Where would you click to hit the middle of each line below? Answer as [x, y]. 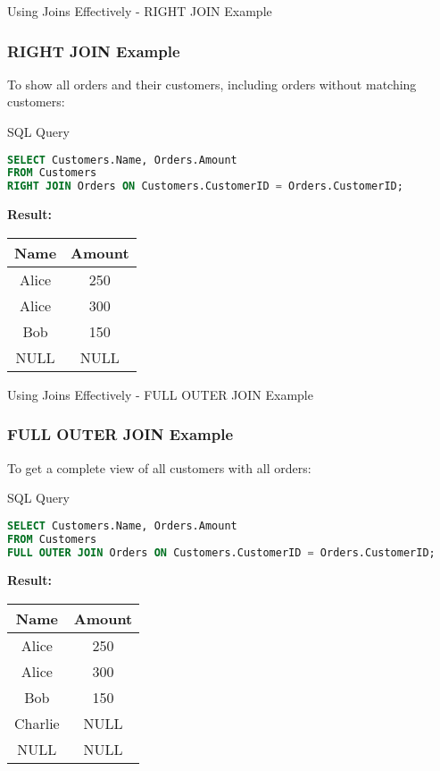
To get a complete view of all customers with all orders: [159, 467]
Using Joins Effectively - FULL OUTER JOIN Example [160, 394]
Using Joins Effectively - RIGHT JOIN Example [140, 11]
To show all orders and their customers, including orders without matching [212, 84]
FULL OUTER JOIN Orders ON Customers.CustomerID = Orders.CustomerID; [221, 552]
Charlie [37, 724]
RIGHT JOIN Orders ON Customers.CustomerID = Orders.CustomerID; [205, 186]
